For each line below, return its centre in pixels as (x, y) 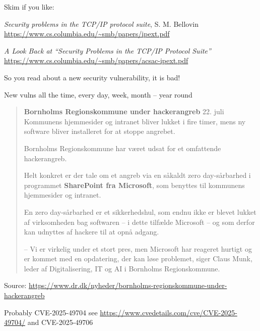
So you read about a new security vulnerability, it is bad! (92, 77)
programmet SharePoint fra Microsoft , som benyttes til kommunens (134, 185)
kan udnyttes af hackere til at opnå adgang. (91, 232)
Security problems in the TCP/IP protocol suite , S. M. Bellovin (101, 23)
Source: (15, 285)
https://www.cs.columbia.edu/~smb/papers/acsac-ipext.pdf (96, 60)
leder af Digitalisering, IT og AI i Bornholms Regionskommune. (122, 268)
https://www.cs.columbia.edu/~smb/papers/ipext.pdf (87, 34)
